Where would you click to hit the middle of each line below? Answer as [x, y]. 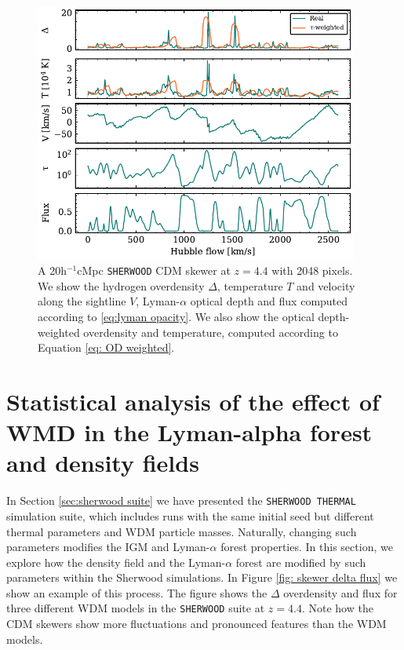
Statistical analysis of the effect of [193, 401]
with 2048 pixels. [312, 270]
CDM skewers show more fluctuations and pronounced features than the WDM [197, 624]
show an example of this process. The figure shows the [137, 592]
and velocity [326, 285]
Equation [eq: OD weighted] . [106, 347]
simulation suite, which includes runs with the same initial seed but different [190, 515]
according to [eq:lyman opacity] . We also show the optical [176, 316]
